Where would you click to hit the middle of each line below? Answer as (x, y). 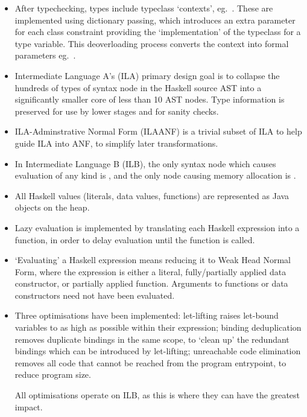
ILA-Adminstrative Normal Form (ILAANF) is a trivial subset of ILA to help (158, 131)
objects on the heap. (52, 207)
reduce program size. (53, 374)
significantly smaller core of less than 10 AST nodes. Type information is (150, 99)
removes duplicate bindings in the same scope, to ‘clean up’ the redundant (152, 339)
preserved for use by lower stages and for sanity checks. (117, 111)
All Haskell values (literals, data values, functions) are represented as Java (152, 195)
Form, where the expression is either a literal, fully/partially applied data (150, 271)
